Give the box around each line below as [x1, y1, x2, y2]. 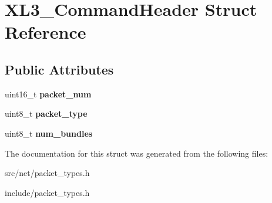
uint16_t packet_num [5, 87, 92, 100]
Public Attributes [5, 60, 114, 78]
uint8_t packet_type [5, 107, 88, 120]
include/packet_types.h [5, 186, 90, 198]
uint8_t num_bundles [5, 127, 93, 139]
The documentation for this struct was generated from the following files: [5, 147, 268, 159]
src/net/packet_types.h [5, 167, 90, 179]
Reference [5, 20, 86, 44]
